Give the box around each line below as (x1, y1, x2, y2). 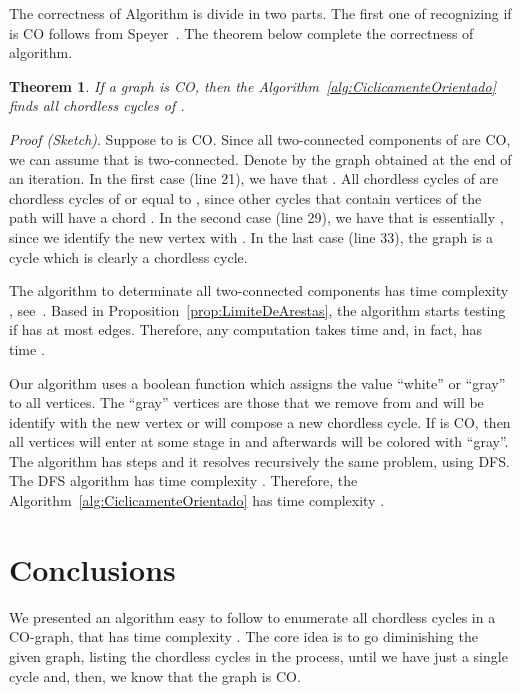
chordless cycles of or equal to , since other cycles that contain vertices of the (9, 187, 482, 208)
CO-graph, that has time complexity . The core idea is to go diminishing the (9, 626, 478, 647)
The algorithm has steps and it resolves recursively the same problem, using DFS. (9, 450, 510, 471)
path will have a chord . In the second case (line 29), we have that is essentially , (9, 207, 504, 228)
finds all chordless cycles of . (9, 95, 185, 116)
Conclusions (9, 548, 176, 589)
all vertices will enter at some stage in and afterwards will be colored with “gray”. (9, 431, 509, 452)
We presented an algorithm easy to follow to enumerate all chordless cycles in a (9, 606, 496, 627)
